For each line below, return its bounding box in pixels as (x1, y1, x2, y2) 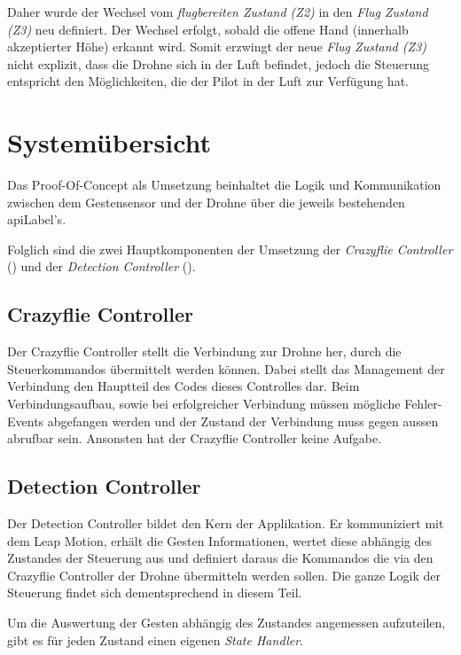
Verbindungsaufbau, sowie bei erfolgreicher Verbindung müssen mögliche (7, 394, 401, 413)
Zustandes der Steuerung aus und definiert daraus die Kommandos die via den (7, 549, 434, 567)
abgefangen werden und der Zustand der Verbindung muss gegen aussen (47, 411, 439, 430)
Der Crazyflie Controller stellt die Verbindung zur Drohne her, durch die (7, 342, 402, 361)
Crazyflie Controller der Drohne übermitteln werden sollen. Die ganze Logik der (7, 565, 441, 584)
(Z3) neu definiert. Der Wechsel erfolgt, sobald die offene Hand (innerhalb (7, 19, 409, 38)
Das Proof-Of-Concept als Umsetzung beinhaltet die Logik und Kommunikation (7, 175, 441, 194)
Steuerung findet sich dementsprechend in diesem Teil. (7, 583, 302, 602)
